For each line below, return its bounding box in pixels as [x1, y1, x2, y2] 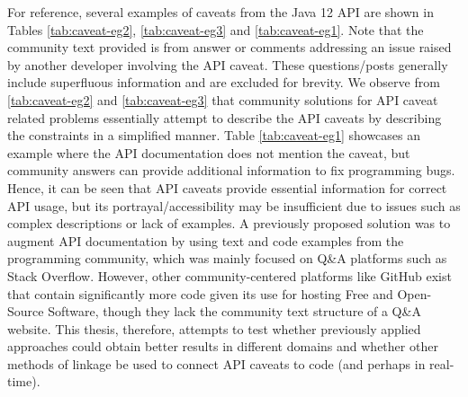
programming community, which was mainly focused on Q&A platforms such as [7, 249, 447, 268]
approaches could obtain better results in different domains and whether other [7, 337, 438, 356]
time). [7, 372, 40, 391]
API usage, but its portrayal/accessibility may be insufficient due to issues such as [7, 196, 461, 215]
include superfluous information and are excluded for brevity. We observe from [7, 73, 440, 92]
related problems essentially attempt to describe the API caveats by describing [7, 108, 442, 127]
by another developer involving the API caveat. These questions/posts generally [7, 55, 448, 74]
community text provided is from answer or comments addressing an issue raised [7, 38, 452, 57]
